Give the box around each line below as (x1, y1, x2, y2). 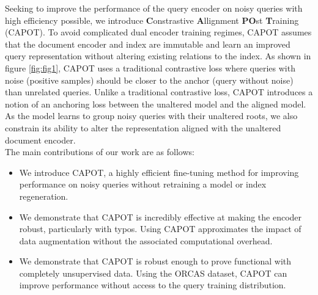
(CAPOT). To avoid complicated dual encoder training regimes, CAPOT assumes (5, 26, 312, 38)
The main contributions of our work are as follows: (5, 145, 194, 158)
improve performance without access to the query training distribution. (19, 279, 286, 291)
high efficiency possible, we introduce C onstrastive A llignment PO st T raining (5, 13, 299, 26)
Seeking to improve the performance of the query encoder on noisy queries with (5, 2, 303, 14)
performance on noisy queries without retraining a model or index (19, 178, 267, 191)
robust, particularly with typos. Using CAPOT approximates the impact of (19, 222, 301, 235)
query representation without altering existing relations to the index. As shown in (5, 49, 311, 62)
